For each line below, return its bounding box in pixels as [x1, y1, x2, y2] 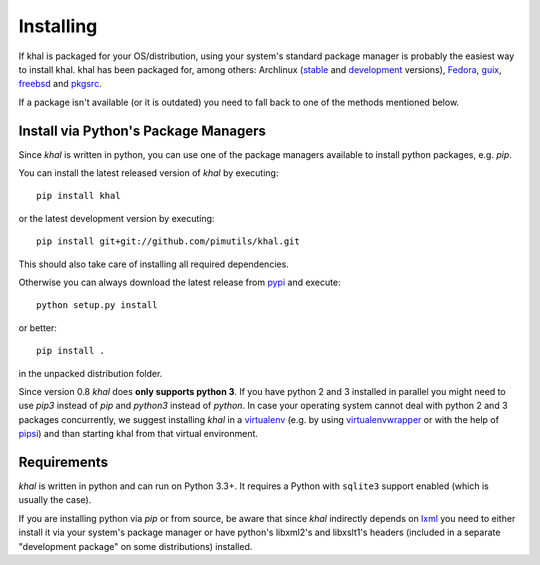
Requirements [18, 453, 109, 470]
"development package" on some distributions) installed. [18, 540, 253, 552]
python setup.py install [36, 300, 158, 311]
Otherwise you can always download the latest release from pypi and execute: [18, 276, 341, 288]
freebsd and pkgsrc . [18, 78, 102, 90]
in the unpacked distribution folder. [18, 367, 163, 379]
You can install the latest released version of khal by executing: [18, 167, 279, 179]
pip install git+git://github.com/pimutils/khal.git [36, 236, 300, 247]
